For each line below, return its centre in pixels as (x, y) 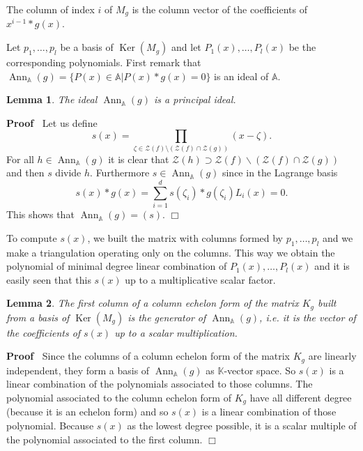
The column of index (51, 9)
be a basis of (87, 47)
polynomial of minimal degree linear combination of (117, 266)
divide (68, 173)
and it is (332, 266)
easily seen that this (49, 279)
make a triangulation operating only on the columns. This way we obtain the (171, 252)
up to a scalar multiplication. (176, 332)
